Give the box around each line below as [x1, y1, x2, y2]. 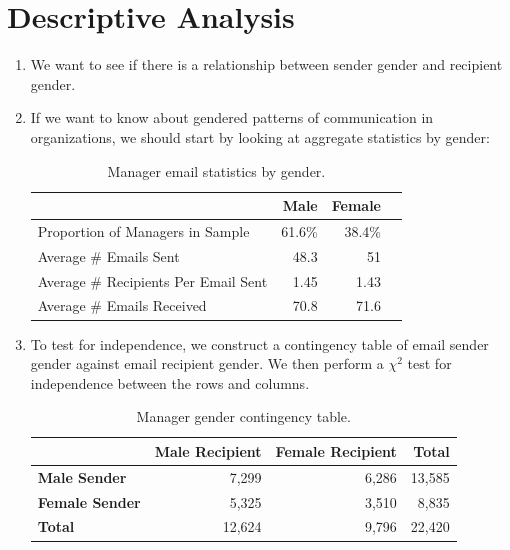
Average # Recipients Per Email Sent [37, 270, 268, 291]
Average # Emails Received [37, 295, 207, 316]
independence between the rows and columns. [30, 372, 310, 393]
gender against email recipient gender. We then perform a [30, 353, 384, 374]
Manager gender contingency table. [136, 406, 351, 427]
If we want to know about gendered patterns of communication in [30, 107, 434, 128]
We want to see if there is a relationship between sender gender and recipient [30, 54, 503, 75]
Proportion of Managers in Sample [37, 220, 250, 241]
